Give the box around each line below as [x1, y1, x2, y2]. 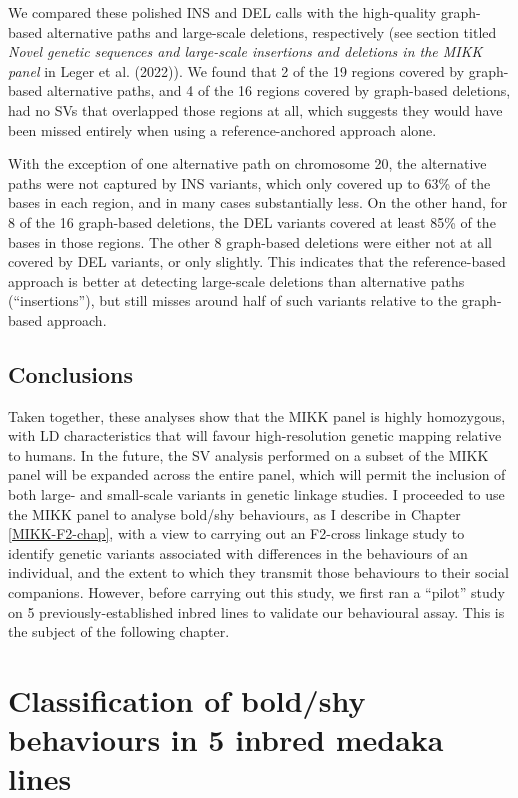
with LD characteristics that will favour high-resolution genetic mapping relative [8, 425, 502, 446]
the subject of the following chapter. [8, 621, 230, 642]
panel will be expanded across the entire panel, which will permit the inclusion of [8, 464, 506, 485]
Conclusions [8, 358, 134, 389]
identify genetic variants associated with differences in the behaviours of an [8, 542, 468, 563]
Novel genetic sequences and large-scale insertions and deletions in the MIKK [8, 41, 483, 62]
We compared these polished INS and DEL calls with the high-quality [8, 2, 437, 22]
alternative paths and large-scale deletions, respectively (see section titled [46, 21, 497, 42]
